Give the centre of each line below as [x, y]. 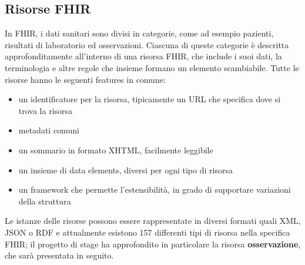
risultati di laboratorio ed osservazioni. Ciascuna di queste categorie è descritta [147, 44]
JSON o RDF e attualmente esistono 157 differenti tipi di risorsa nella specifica [148, 232]
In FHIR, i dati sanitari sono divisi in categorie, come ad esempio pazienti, [139, 33]
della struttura [45, 201]
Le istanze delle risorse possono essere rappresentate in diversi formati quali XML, [153, 221]
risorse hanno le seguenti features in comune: [85, 79]
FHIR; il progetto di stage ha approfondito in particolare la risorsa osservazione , [153, 244]
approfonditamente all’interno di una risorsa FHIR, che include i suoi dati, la [143, 56]
